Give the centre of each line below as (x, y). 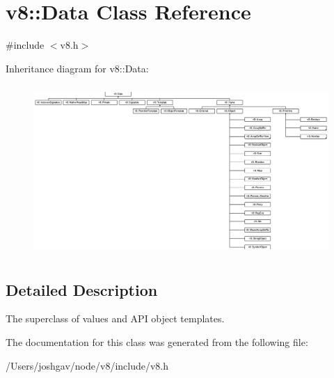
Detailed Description (82, 289)
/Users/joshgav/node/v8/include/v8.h (87, 365)
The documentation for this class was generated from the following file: (157, 342)
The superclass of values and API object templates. (115, 318)
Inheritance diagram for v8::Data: (77, 68)
